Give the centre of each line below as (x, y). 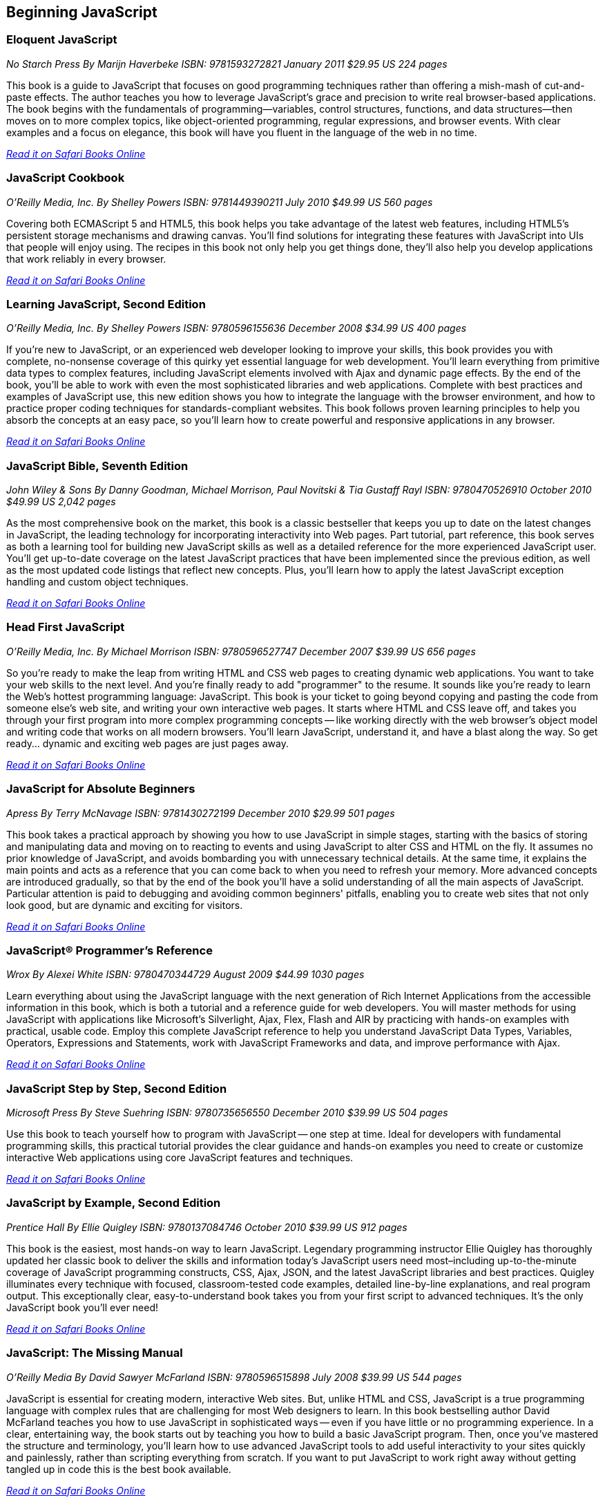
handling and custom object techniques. (97, 582)
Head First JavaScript (66, 627)
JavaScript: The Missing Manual (95, 1353)
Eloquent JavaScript (62, 40)
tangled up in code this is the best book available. (119, 1469)
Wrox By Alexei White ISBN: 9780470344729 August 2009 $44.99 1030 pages (185, 975)
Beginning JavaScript (82, 12)
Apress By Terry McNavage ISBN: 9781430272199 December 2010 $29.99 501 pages (201, 813)
